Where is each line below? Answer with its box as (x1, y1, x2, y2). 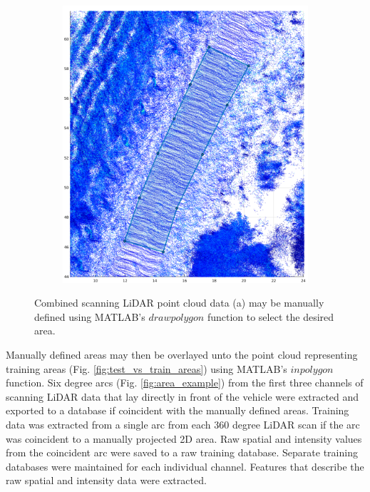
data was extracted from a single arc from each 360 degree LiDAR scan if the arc (6, 417, 360, 431)
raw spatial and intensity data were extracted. (6, 473, 207, 488)
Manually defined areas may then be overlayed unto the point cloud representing (6, 347, 358, 362)
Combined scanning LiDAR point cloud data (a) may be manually (34, 295, 324, 310)
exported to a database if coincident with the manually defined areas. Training (6, 403, 349, 418)
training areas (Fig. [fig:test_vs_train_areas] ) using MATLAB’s (6, 361, 287, 376)
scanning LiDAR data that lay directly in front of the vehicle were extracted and (6, 389, 359, 404)
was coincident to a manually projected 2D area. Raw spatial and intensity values (6, 431, 362, 446)
